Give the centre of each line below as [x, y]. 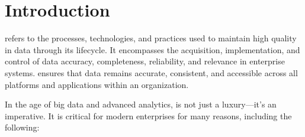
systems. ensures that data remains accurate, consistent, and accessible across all [151, 72]
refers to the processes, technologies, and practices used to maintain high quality [151, 38]
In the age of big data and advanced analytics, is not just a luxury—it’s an [141, 104]
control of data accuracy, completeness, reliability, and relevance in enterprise [145, 61]
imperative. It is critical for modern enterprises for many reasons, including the [148, 115]
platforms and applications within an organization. [97, 84]
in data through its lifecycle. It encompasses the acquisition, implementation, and [152, 49]
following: [22, 127]
